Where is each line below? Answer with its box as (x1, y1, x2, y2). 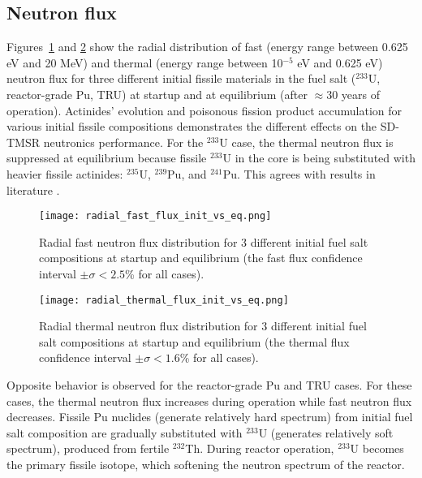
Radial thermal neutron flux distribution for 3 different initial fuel (39, 317, 367, 334)
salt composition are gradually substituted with (6, 424, 243, 441)
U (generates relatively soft (258, 424, 394, 441)
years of (341, 85, 381, 102)
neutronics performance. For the (43, 133, 204, 150)
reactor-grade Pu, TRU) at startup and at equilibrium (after (6, 85, 308, 102)
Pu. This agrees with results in (222, 165, 376, 182)
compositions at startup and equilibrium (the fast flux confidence (39, 249, 363, 266)
